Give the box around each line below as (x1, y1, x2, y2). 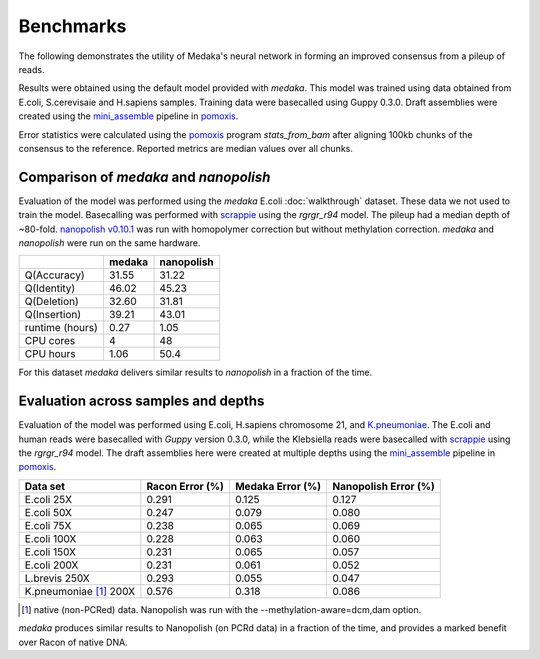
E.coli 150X (24, 545, 77, 559)
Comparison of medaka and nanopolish (18, 168, 271, 185)
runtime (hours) (24, 321, 99, 335)
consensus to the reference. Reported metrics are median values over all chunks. (18, 142, 354, 154)
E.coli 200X (24, 558, 79, 572)
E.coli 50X (24, 505, 72, 519)
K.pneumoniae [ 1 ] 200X (24, 584, 135, 598)
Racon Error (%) (146, 479, 224, 493)
